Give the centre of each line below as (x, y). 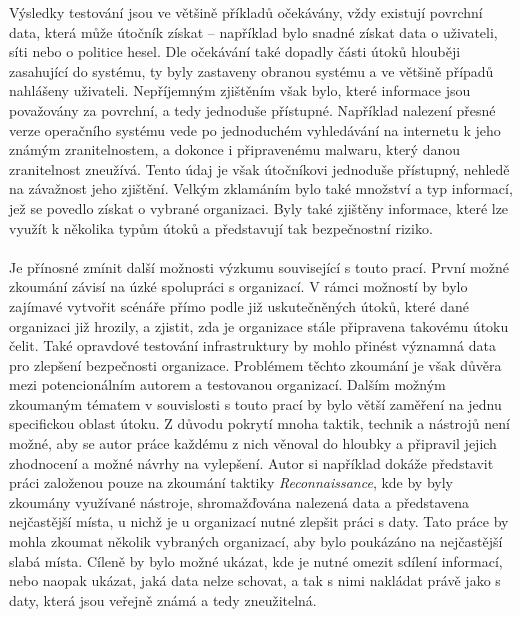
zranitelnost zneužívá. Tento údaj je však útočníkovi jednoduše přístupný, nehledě (259, 168)
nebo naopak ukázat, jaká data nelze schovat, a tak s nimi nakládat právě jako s (255, 580)
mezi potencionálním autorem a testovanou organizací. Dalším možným (227, 384)
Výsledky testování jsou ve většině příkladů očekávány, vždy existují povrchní (246, 12)
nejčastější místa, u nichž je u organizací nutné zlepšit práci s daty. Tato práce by (259, 521)
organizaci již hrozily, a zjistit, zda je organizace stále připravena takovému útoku (259, 325)
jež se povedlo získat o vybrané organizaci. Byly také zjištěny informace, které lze (259, 207)
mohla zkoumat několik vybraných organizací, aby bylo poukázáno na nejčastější (256, 541)
